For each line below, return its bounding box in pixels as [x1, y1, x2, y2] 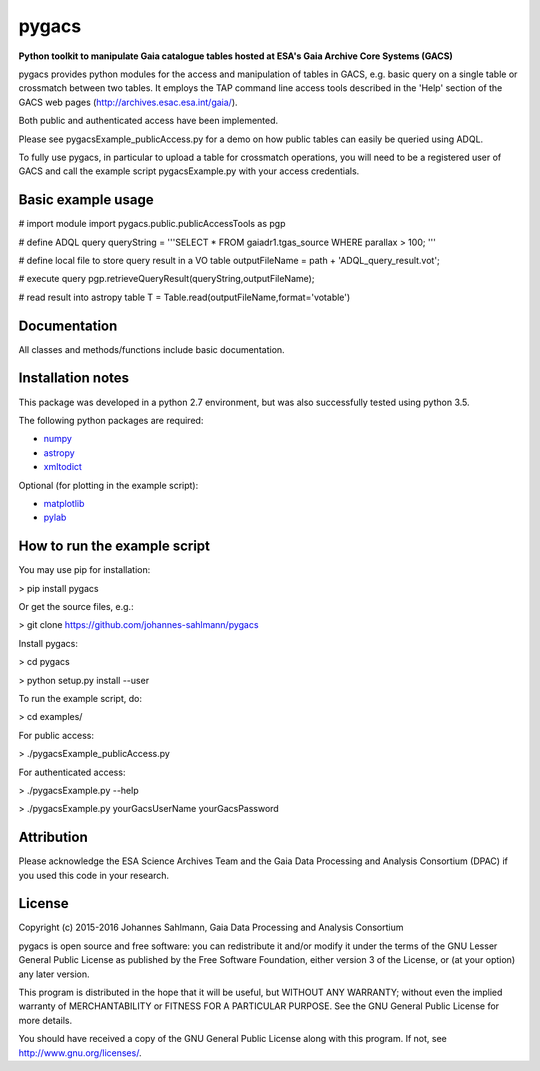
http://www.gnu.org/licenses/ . [18, 1046, 142, 1059]
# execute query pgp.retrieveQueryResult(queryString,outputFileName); [18, 273, 315, 285]
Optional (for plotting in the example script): [18, 479, 199, 491]
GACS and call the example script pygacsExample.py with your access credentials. [18, 165, 360, 177]
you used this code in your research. [18, 869, 170, 881]
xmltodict [43, 461, 82, 473]
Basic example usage [18, 191, 154, 209]
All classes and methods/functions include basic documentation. [18, 343, 285, 355]
